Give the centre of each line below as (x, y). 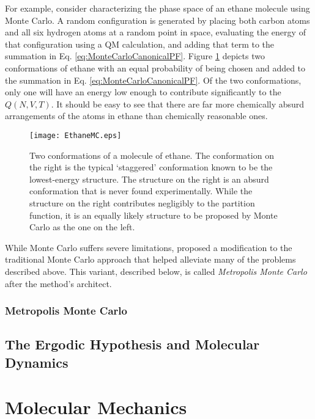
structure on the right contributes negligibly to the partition (142, 202)
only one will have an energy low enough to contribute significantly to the (143, 92)
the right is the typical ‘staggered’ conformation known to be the (151, 167)
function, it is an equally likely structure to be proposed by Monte (154, 215)
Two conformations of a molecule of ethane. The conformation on (152, 155)
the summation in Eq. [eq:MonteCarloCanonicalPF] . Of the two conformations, (153, 80)
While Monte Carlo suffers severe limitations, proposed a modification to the (149, 247)
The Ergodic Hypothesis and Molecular (132, 344)
